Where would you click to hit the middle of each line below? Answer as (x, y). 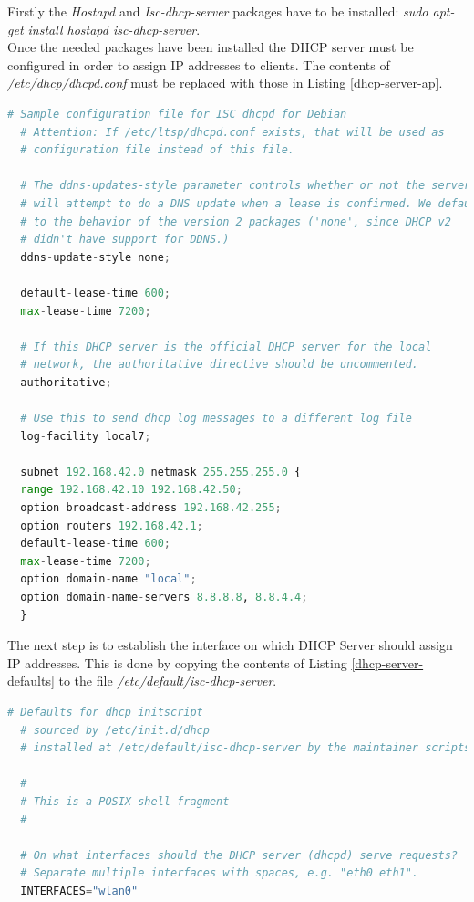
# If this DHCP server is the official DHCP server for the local (226, 346)
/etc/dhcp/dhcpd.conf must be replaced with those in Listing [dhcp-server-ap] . (225, 83)
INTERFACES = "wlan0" (79, 891)
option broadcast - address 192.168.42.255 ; (151, 508)
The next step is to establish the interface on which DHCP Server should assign (230, 645)
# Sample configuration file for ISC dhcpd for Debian (177, 114)
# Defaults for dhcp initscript (105, 712)
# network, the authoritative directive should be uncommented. (220, 365)
